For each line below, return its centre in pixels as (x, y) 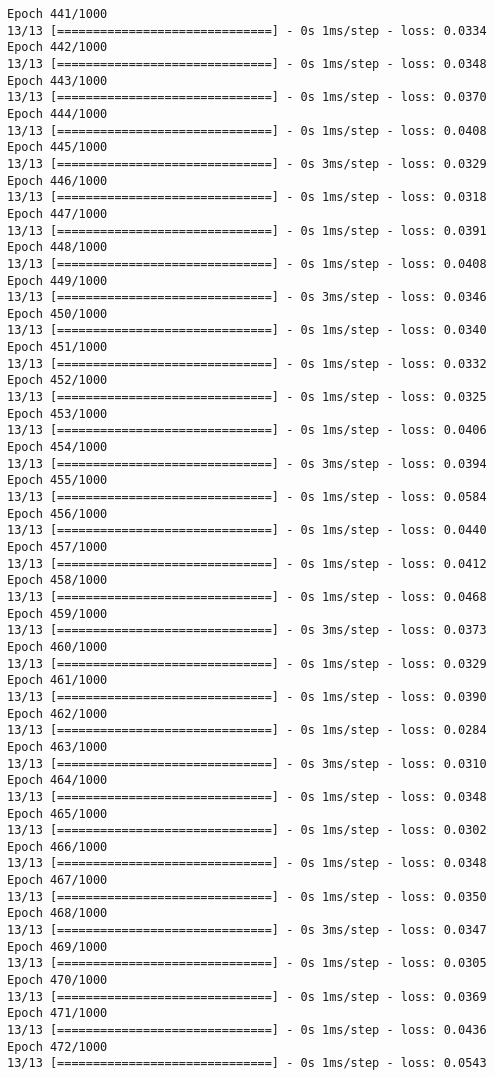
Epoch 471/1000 (57, 1013)
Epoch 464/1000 (57, 780)
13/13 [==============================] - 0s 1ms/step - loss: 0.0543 (247, 1063)
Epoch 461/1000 (57, 680)
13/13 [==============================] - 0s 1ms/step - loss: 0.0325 (247, 397)
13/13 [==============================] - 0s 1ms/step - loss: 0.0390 (247, 696)
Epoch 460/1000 (57, 646)
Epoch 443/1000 (57, 80)
